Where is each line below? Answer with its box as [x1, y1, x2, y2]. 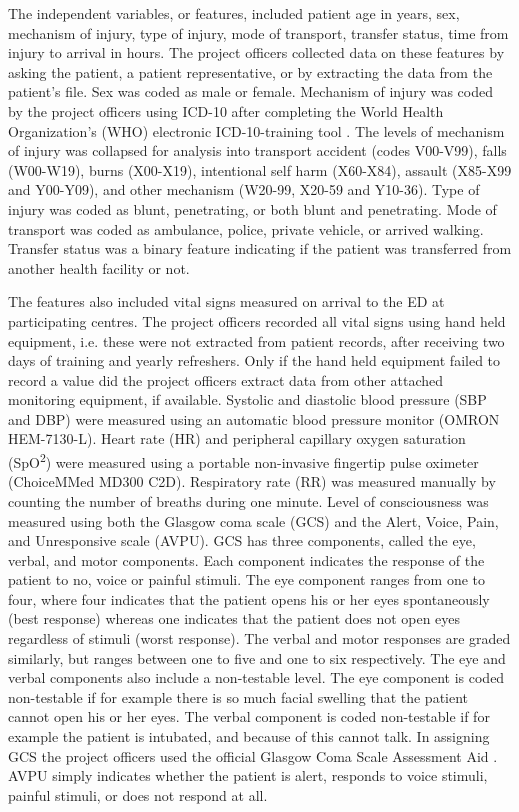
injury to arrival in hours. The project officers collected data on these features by [8, 42, 505, 63]
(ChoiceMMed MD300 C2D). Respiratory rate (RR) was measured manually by [8, 471, 496, 492]
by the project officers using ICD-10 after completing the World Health [8, 100, 444, 121]
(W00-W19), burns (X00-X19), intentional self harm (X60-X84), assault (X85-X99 [8, 159, 512, 180]
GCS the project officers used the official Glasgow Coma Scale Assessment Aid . [8, 745, 498, 766]
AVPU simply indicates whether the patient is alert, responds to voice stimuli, [8, 765, 488, 786]
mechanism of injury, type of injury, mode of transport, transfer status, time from [8, 22, 509, 43]
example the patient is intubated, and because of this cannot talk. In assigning [8, 726, 490, 747]
